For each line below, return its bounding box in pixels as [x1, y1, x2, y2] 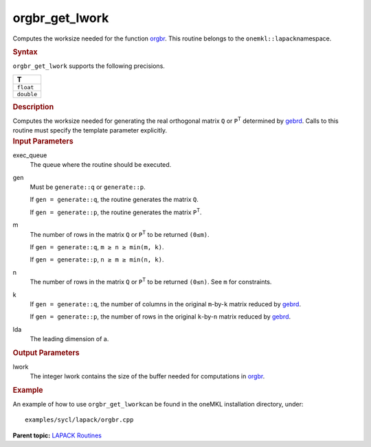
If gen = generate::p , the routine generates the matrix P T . [30, 207, 202, 216]
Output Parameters [12, 347, 80, 357]
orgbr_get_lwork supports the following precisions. [12, 62, 165, 70]
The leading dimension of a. [30, 335, 109, 343]
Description [12, 102, 54, 111]
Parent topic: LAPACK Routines [12, 431, 102, 439]
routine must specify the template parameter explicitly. [12, 126, 168, 135]
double [16, 90, 38, 98]
